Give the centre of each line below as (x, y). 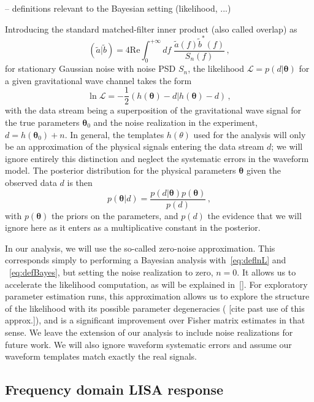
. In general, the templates (114, 134)
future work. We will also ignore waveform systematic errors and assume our (148, 344)
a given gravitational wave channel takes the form (98, 80)
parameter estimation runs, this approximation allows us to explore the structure (157, 296)
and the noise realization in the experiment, (175, 122)
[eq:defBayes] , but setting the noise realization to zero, (111, 272)
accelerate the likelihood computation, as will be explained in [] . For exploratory (156, 284)
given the (263, 170)
